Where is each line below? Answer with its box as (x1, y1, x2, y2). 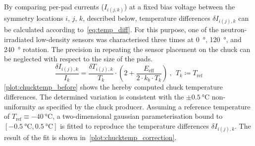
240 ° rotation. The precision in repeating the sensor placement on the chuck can (4, 44, 251, 54)
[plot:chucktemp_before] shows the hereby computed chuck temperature (4, 82, 223, 92)
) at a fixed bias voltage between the (124, 1, 235, 11)
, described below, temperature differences (83, 13, 210, 23)
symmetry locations (4, 13, 63, 23)
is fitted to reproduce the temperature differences (60, 120, 209, 131)
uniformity (4, 101, 36, 111)
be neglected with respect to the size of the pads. (4, 53, 153, 64)
